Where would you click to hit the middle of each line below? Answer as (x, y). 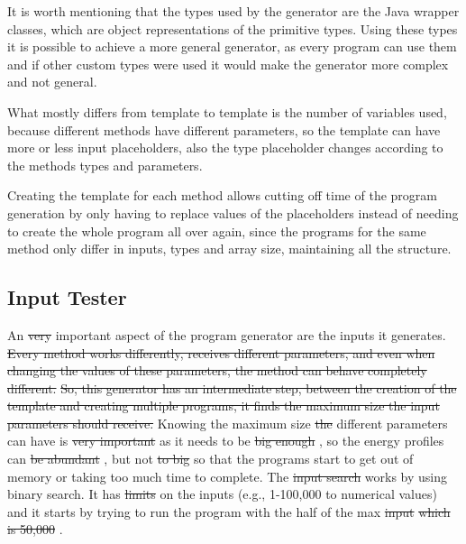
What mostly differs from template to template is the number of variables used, (227, 111)
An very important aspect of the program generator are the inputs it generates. (227, 334)
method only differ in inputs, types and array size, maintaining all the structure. (229, 249)
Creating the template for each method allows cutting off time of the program (222, 195)
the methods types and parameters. (105, 165)
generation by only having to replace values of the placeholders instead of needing (233, 212)
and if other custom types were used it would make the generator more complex (228, 64)
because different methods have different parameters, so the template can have (224, 129)
